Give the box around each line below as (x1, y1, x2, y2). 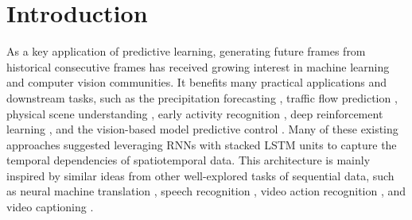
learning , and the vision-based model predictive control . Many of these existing (6, 121, 398, 137)
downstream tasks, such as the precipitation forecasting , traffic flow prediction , (6, 89, 398, 106)
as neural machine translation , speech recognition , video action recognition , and (6, 183, 406, 199)
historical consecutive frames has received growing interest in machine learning (6, 58, 390, 75)
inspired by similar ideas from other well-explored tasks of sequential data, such (6, 167, 395, 183)
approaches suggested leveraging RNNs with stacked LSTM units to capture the (6, 136, 397, 152)
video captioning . (6, 199, 94, 215)
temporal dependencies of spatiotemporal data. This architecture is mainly (6, 152, 371, 168)
